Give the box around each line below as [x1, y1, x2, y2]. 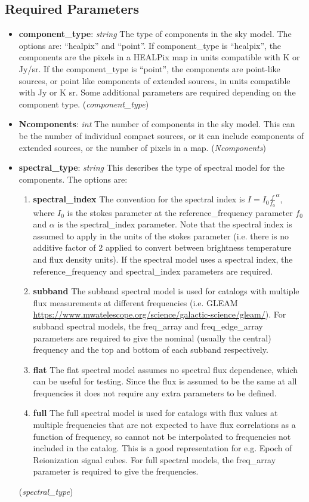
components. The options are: [18, 173, 128, 185]
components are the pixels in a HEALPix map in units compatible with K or [18, 51, 300, 63]
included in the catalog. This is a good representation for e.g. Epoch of [33, 442, 292, 454]
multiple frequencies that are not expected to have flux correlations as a [33, 418, 296, 431]
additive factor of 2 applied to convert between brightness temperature [33, 241, 292, 254]
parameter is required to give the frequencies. [33, 465, 199, 478]
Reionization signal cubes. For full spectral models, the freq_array [33, 453, 276, 466]
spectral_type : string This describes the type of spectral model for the [18, 161, 285, 174]
